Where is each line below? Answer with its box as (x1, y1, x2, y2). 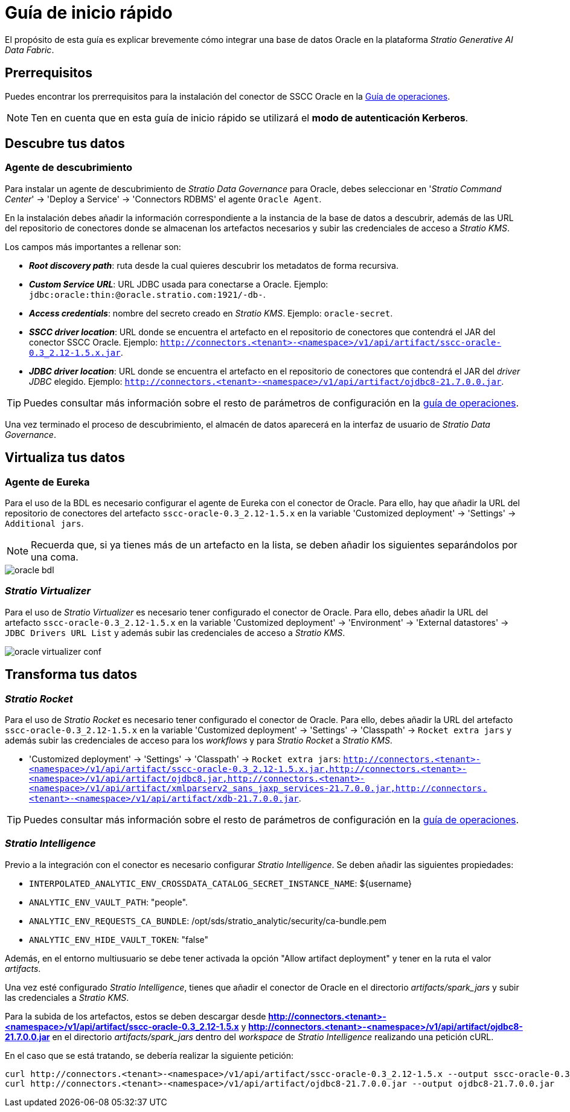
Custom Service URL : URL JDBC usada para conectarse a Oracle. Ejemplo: (29, 278, 328, 289)
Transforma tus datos (5, 667, 137, 683)
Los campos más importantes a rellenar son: (5, 241, 181, 252)
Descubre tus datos (5, 136, 125, 152)
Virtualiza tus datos (5, 450, 125, 466)
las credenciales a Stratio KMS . (5, 992, 129, 1003)
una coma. (31, 551, 78, 564)
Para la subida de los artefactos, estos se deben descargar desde (5, 1011, 266, 1021)
